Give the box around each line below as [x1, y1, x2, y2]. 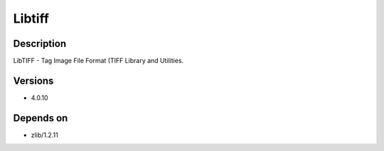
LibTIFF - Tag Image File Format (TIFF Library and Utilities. [13, 57, 184, 65]
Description [13, 38, 67, 50]
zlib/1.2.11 [31, 130, 58, 139]
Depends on [13, 112, 68, 124]
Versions [13, 74, 54, 86]
